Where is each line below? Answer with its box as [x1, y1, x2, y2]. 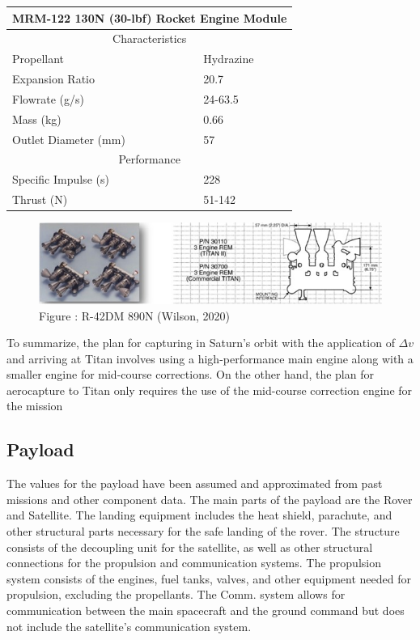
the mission [6, 397, 63, 414]
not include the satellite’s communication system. [6, 617, 252, 634]
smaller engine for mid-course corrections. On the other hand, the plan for [6, 366, 374, 383]
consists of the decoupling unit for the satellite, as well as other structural [6, 538, 373, 555]
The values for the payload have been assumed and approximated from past [6, 475, 383, 492]
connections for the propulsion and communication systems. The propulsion [6, 554, 381, 571]
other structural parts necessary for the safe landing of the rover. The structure [6, 523, 400, 540]
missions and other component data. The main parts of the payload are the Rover [6, 490, 413, 507]
